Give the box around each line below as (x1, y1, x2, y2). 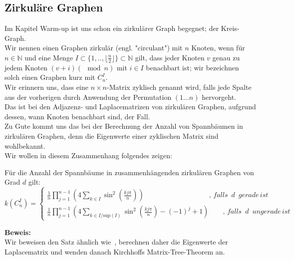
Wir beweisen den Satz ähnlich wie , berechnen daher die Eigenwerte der (4, 237, 228, 247)
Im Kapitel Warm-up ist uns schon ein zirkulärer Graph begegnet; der (4, 23, 219, 33)
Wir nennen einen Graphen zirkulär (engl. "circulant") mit (4, 42, 183, 53)
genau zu (212, 52, 240, 62)
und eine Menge (24, 52, 73, 62)
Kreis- (221, 23, 240, 33)
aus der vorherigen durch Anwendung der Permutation (4, 91, 172, 102)
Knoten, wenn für (191, 42, 245, 53)
